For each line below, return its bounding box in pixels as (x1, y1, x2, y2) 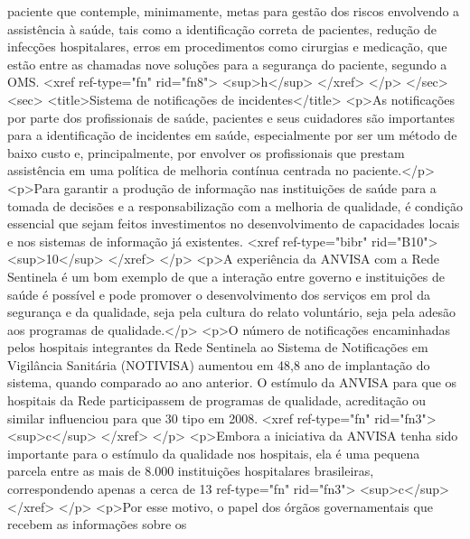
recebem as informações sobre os (7, 515, 187, 534)
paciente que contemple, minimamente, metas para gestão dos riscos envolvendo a (7, 2, 460, 20)
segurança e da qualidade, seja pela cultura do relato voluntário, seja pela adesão (7, 302, 456, 321)
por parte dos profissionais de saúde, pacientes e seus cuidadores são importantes (7, 107, 455, 126)
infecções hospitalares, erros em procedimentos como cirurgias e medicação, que (7, 37, 447, 56)
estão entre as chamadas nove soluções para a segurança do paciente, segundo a (7, 54, 447, 73)
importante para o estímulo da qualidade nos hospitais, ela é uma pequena (7, 443, 420, 462)
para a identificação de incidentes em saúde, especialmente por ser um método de (7, 125, 457, 144)
